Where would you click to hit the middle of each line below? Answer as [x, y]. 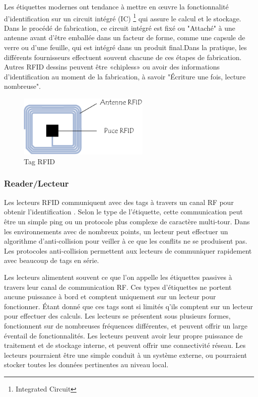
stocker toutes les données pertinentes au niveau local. [86, 364]
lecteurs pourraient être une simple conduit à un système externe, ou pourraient [126, 355]
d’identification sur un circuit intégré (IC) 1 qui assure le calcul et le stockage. [123, 17]
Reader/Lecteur [36, 183]
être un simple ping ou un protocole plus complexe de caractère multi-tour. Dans [127, 221]
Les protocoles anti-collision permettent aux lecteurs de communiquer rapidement [128, 250]
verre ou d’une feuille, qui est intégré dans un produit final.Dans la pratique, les [126, 47]
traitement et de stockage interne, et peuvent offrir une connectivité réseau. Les [125, 345]
